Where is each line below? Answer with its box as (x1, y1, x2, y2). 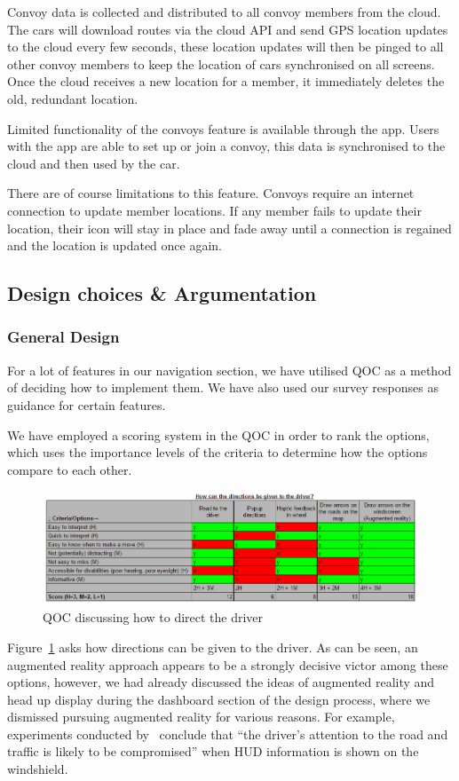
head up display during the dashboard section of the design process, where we (7, 690, 431, 708)
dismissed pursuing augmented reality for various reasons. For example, (7, 707, 395, 726)
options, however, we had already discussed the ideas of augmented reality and (7, 673, 435, 691)
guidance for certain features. (7, 395, 166, 414)
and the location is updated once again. (7, 236, 222, 255)
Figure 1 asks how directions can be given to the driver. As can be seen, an (7, 637, 418, 656)
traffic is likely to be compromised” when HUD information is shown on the (7, 742, 419, 761)
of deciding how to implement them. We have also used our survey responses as (7, 378, 439, 397)
